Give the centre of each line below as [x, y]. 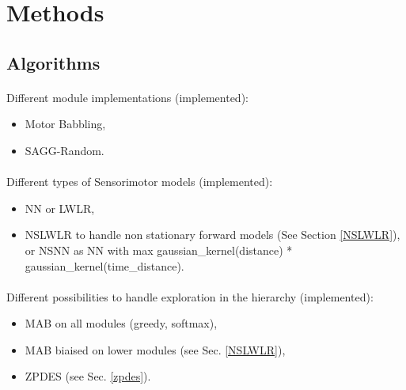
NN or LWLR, [60, 208]
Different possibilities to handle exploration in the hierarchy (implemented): [190, 296]
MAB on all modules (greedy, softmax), [121, 323]
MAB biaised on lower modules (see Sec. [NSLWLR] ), [155, 349]
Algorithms [53, 62]
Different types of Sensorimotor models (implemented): [140, 182]
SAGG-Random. [65, 150]
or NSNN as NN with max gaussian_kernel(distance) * [159, 250]
